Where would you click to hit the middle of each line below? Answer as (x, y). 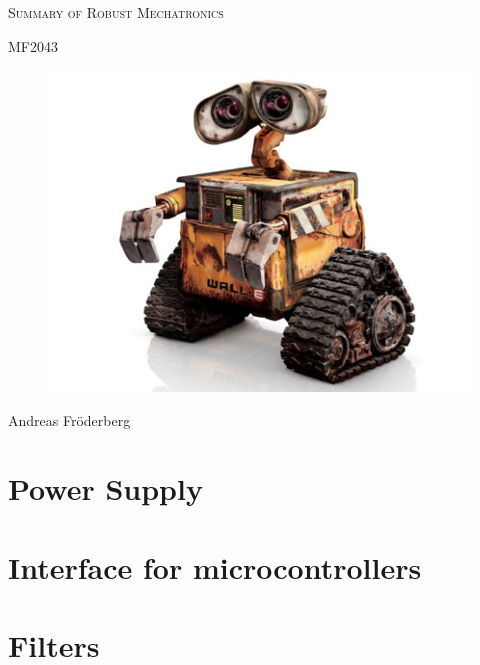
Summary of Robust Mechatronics (116, 12)
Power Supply (105, 488)
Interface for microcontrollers (215, 566)
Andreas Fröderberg (69, 419)
